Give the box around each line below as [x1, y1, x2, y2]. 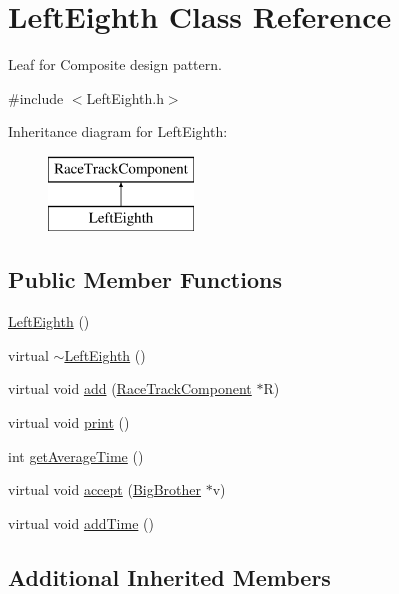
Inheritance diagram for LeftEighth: [8, 121, 228, 142]
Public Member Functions [8, 264, 282, 295]
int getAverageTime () [8, 445, 144, 466]
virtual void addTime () [8, 512, 154, 533]
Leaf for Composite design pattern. [8, 54, 222, 75]
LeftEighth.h [86, 87, 164, 108]
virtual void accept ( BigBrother [8, 479, 202, 500]
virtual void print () [8, 412, 130, 433]
